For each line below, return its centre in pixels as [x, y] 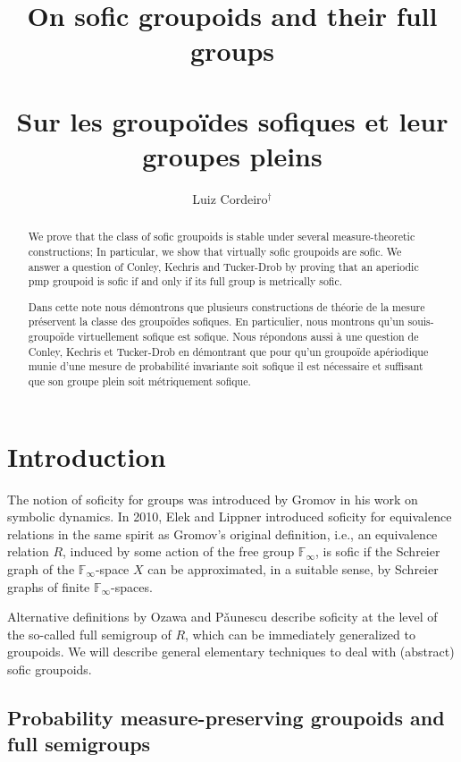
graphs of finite [49, 586]
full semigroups [79, 744]
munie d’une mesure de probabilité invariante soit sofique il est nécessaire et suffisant [226, 366]
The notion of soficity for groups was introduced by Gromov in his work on [213, 499]
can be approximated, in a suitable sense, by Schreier [293, 569]
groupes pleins [232, 155]
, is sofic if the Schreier [378, 551]
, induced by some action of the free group [179, 551]
